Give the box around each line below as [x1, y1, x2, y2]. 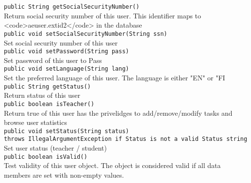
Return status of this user [4, 90, 81, 100]
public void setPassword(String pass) [4, 48, 129, 55]
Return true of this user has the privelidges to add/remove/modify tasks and [4, 107, 233, 118]
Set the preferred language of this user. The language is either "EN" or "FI [4, 73, 225, 82]
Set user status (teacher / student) [4, 143, 107, 152]
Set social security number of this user [4, 37, 118, 47]
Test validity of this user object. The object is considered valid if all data [4, 160, 221, 170]
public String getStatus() [4, 83, 91, 90]
